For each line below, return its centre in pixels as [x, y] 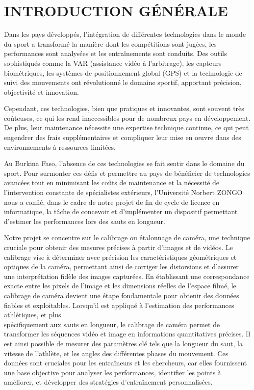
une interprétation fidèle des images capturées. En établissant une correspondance [127, 276]
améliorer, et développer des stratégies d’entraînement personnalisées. [108, 382]
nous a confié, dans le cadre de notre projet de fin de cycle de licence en [112, 202]
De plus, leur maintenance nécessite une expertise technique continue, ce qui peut [127, 127]
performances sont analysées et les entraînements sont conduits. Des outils [115, 53]
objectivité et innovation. [41, 92]
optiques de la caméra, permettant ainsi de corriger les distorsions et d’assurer [121, 266]
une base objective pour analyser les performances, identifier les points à [113, 372]
